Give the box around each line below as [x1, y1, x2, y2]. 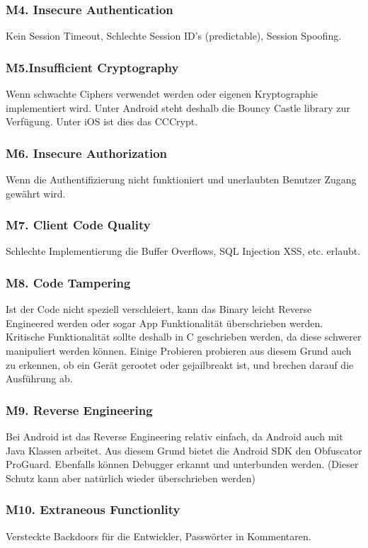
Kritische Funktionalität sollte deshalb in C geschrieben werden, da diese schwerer [6, 329, 362, 344]
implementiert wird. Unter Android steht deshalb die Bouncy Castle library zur [6, 100, 350, 115]
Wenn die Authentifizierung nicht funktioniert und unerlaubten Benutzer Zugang [6, 172, 357, 187]
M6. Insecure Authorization [6, 144, 168, 161]
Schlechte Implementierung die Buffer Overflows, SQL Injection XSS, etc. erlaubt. [6, 244, 361, 258]
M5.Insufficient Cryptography [6, 58, 179, 76]
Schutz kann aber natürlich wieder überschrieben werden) [6, 470, 256, 485]
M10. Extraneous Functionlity [6, 501, 180, 518]
